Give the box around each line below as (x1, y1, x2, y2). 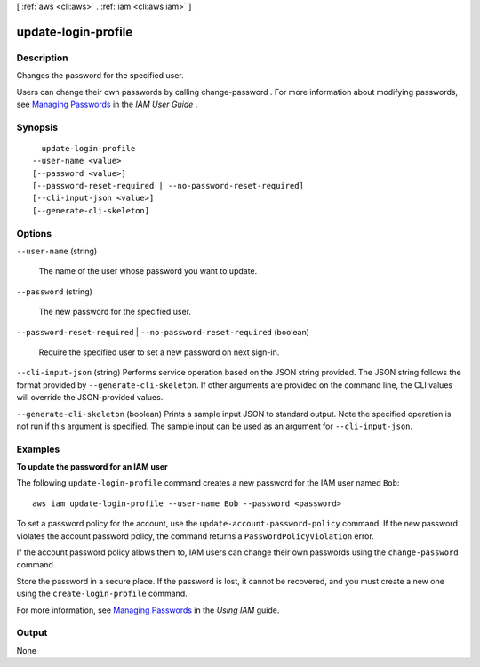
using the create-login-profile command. (16, 588, 188, 599)
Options (16, 227, 52, 239)
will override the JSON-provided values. (16, 392, 164, 403)
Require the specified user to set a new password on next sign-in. (38, 347, 280, 358)
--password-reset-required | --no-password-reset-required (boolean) (16, 326, 310, 337)
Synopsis (16, 121, 58, 133)
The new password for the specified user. (38, 307, 191, 317)
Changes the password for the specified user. (16, 70, 184, 81)
